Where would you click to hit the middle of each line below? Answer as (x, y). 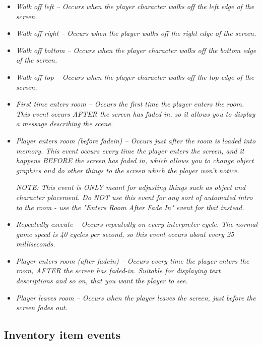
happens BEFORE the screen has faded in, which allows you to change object (135, 160)
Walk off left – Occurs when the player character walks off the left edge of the (135, 6)
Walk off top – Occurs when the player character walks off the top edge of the (135, 77)
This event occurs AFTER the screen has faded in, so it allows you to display (136, 113)
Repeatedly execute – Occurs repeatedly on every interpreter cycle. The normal (137, 224)
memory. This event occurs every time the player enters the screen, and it (130, 150)
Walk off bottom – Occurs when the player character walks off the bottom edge (136, 50)
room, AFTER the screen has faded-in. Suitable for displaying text (118, 270)
